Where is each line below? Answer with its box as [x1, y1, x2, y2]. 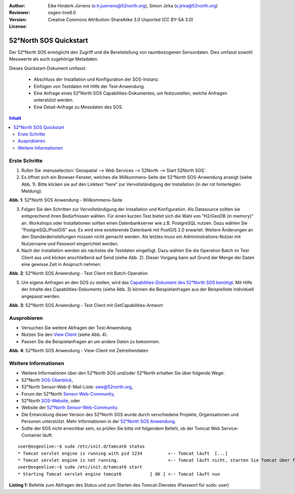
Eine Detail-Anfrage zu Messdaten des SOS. [33, 104, 123, 110]
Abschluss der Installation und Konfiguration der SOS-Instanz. [33, 76, 160, 82]
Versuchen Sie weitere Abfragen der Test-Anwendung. [21, 325, 133, 331]
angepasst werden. [21, 293, 61, 299]
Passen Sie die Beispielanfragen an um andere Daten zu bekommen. [21, 338, 160, 344]
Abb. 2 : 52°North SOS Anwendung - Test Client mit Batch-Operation [9, 270, 148, 276]
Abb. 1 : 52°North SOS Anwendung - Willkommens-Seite [9, 197, 122, 203]
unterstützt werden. [33, 97, 74, 103]
